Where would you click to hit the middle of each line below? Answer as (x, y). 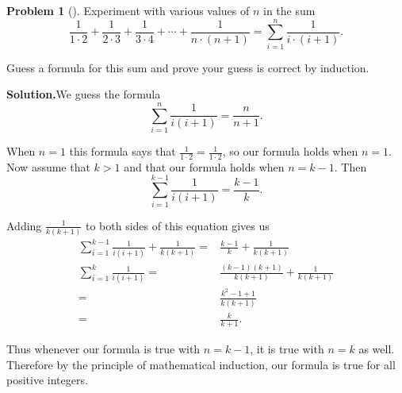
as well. (377, 348)
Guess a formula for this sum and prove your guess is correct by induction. (188, 67)
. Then (350, 166)
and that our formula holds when (204, 166)
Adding (24, 225)
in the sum (289, 10)
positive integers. (47, 380)
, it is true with (287, 348)
